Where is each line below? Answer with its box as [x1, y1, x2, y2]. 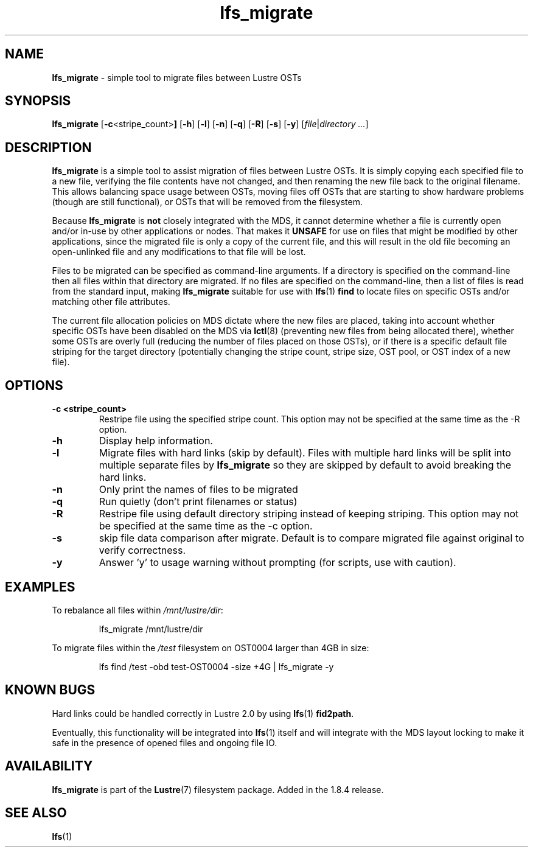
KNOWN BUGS [5, 682, 96, 698]
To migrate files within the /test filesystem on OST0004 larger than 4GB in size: [52, 642, 369, 653]
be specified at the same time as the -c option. [99, 520, 313, 532]
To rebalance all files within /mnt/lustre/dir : [52, 604, 223, 615]
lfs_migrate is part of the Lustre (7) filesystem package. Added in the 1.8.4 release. [52, 784, 384, 795]
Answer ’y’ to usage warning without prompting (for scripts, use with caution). [99, 556, 456, 569]
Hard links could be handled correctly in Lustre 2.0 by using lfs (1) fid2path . [52, 708, 354, 719]
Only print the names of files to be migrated [99, 483, 298, 496]
